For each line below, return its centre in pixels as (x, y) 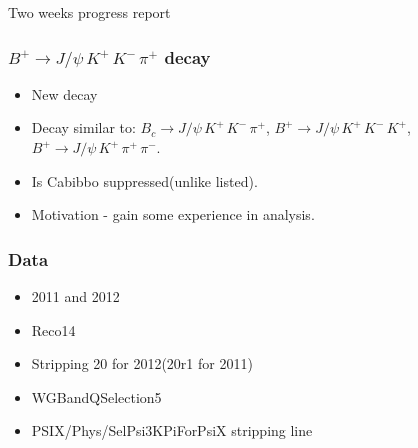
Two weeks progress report (89, 12)
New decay (64, 93)
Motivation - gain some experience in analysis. (173, 214)
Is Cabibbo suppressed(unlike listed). (144, 180)
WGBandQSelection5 (96, 396)
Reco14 (53, 329)
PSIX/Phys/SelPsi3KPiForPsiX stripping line (172, 430)
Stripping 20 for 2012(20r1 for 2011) (142, 363)
